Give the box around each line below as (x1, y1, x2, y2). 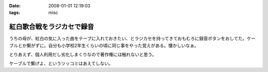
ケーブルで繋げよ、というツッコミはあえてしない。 (9, 61, 114, 67)
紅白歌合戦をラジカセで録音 (9, 23, 94, 31)
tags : (9, 10, 20, 16)
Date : (9, 3, 21, 8)
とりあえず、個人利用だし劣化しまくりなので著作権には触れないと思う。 (9, 52, 157, 58)
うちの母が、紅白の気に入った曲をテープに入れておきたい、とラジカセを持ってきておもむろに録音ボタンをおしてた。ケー (9, 36, 256, 41)
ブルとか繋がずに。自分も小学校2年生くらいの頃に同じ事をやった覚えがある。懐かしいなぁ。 (9, 42, 199, 48)
